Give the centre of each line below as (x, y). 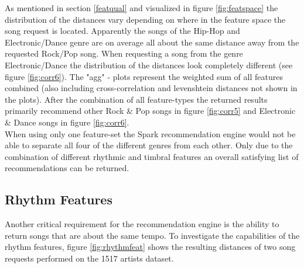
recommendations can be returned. (67, 168)
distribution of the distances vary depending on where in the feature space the (145, 19)
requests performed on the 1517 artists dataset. (89, 258)
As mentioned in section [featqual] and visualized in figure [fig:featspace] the (141, 8)
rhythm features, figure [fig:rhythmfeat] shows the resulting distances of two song (150, 247)
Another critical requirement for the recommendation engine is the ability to (142, 224)
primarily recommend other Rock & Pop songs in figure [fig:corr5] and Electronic (150, 111)
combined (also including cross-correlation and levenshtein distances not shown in (151, 88)
